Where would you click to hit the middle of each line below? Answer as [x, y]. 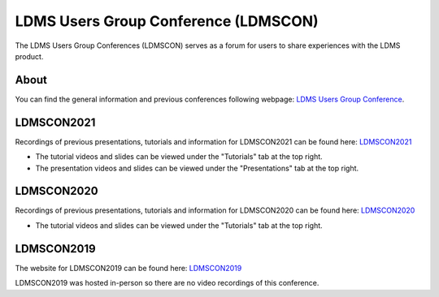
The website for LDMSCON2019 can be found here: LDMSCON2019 [128, 268]
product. [29, 56]
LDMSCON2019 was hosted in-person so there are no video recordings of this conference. [167, 283]
